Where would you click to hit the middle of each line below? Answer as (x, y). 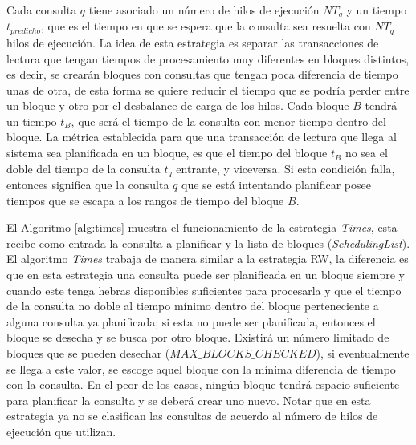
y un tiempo (377, 10)
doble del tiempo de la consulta (84, 168)
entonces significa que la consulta (88, 185)
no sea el (366, 153)
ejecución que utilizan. (61, 432)
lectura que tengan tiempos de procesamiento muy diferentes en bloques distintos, (208, 58)
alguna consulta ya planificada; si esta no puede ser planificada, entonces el (191, 321)
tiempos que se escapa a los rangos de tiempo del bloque (145, 200)
